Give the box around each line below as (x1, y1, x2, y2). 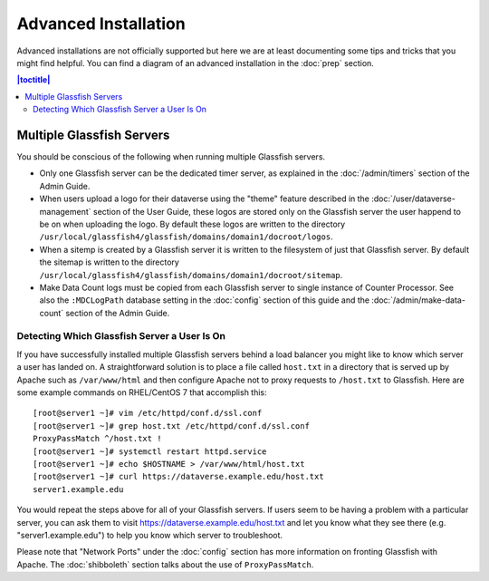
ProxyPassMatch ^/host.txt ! (33, 433, 162, 444)
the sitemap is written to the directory (39, 257, 180, 267)
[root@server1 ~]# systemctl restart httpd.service (33, 446, 267, 457)
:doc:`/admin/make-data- (371, 295, 466, 305)
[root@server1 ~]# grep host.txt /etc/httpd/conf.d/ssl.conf (33, 421, 310, 431)
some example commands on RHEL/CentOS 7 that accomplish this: (16, 387, 267, 398)
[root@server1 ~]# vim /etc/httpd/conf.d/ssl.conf (33, 408, 263, 419)
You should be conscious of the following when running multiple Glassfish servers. (16, 151, 326, 162)
